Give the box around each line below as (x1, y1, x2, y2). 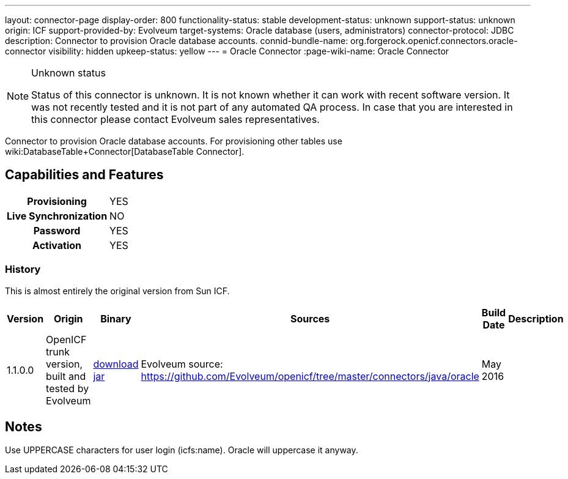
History (5, 263, 41, 276)
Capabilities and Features (5, 167, 164, 183)
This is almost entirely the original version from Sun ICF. (5, 285, 230, 296)
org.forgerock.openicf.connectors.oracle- (350, 35, 518, 46)
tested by (46, 382, 89, 395)
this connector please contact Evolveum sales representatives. (31, 113, 320, 125)
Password (33, 224, 81, 237)
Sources (290, 312, 330, 325)
